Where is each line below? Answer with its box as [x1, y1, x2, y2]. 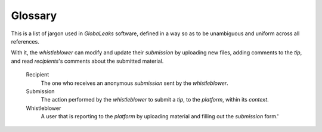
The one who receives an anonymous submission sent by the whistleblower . [41, 79, 229, 87]
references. [11, 38, 40, 45]
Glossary [11, 9, 57, 22]
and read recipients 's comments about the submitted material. [11, 57, 164, 65]
